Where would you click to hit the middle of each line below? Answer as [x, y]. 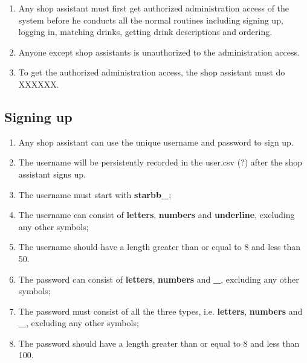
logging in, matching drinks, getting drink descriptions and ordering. [145, 32]
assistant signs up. [52, 174]
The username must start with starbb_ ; [95, 194]
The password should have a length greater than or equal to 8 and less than [159, 343]
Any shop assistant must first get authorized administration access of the [154, 8]
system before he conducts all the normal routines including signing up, [151, 20]
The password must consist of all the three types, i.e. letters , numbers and [160, 311]
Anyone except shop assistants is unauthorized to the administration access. [159, 52]
